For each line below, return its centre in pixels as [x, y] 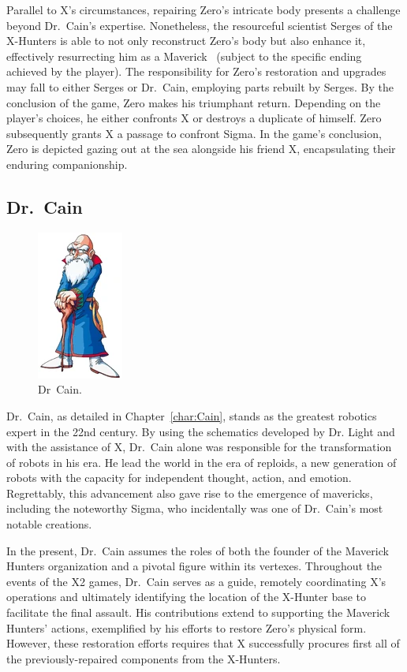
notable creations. [49, 524]
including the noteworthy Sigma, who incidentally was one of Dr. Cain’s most [195, 508]
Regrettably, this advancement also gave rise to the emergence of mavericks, [190, 493]
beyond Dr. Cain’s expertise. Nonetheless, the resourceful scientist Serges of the [200, 25]
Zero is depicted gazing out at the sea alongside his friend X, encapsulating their [201, 149]
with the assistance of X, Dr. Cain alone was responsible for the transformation [199, 447]
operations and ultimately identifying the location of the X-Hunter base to [187, 597]
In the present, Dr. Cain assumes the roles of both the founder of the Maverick [198, 550]
